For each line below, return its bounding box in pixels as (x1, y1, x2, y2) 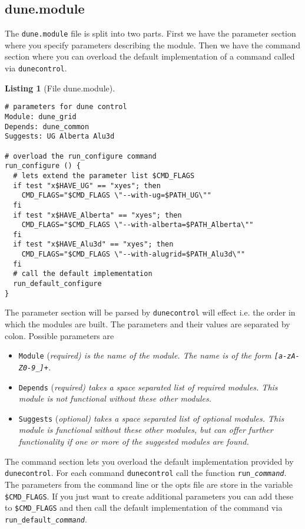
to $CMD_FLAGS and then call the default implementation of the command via (5, 501, 283, 514)
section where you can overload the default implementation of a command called (5, 50, 295, 63)
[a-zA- (274, 352, 300, 361)
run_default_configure (13, 280, 102, 288)
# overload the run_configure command (5, 152, 157, 160)
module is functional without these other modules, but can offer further (18, 423, 273, 436)
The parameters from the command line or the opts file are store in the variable (5, 478, 293, 490)
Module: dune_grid (5, 112, 77, 121)
